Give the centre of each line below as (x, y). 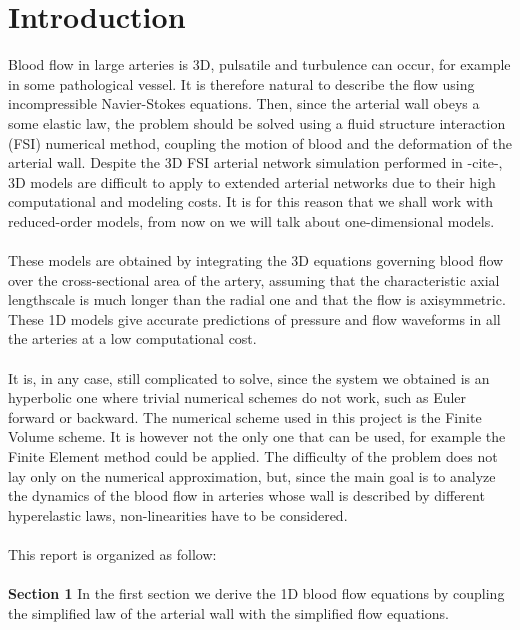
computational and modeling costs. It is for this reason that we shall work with (251, 201)
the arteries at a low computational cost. (132, 338)
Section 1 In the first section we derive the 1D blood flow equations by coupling (256, 593)
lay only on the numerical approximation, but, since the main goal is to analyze (252, 475)
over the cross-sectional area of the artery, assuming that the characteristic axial (254, 279)
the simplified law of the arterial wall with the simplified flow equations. (228, 612)
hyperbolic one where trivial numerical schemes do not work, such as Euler (237, 397)
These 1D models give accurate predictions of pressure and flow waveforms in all (254, 318)
